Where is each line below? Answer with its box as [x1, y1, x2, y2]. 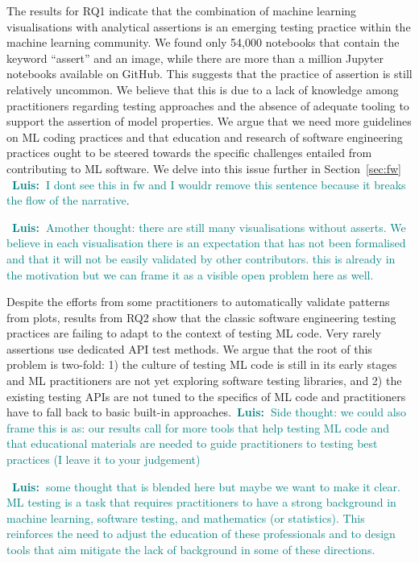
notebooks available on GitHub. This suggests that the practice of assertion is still [6, 65, 413, 82]
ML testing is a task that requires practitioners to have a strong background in [6, 494, 396, 511]
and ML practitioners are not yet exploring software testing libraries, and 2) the [6, 372, 402, 389]
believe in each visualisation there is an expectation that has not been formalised [6, 234, 406, 251]
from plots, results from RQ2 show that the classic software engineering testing [6, 308, 396, 325]
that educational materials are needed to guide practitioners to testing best [6, 435, 378, 452]
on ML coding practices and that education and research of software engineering [6, 128, 403, 145]
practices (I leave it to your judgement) [6, 451, 201, 468]
